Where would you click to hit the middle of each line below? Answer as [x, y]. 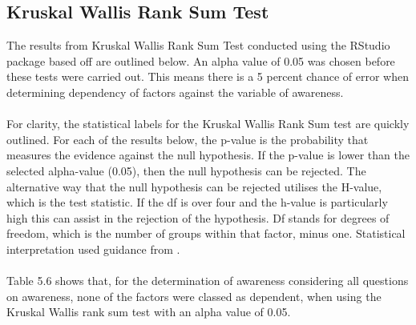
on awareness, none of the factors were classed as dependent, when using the [194, 296]
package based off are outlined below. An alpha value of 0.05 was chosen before [201, 60]
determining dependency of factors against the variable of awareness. [175, 92]
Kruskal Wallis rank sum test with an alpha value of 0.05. [149, 312]
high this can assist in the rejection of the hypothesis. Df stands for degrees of [198, 217]
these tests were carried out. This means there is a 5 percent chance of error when [208, 76]
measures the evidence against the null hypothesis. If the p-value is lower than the [208, 155]
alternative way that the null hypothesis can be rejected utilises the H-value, [194, 186]
